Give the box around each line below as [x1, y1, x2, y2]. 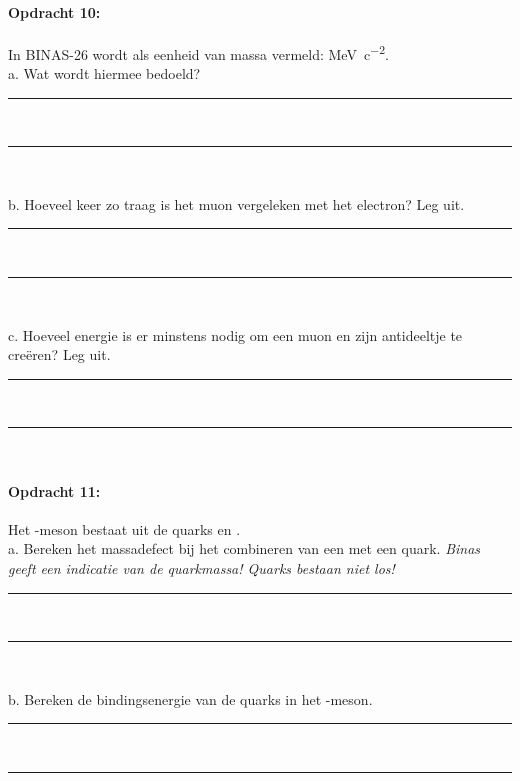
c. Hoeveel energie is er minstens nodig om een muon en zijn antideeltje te [8, 324, 463, 345]
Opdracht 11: [8, 480, 101, 501]
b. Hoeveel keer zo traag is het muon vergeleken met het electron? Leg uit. [8, 193, 465, 214]
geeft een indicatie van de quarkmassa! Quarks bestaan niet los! [8, 557, 395, 578]
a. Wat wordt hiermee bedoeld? [8, 63, 201, 84]
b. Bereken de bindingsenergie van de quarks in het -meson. [8, 688, 373, 709]
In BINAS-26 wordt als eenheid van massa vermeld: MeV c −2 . [8, 40, 389, 64]
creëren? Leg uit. [8, 344, 111, 365]
